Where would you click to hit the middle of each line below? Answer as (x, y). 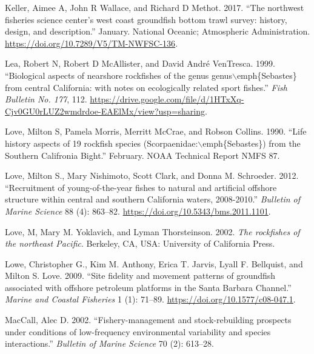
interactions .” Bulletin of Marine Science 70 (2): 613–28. (109, 343)
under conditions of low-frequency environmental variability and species (138, 331)
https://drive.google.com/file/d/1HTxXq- (167, 99)
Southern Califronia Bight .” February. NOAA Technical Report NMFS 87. (142, 155)
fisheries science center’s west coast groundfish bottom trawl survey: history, (146, 19)
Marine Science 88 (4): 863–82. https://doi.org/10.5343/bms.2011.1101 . (138, 211)
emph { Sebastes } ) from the (252, 143)
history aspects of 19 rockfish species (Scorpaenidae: (102, 143)
